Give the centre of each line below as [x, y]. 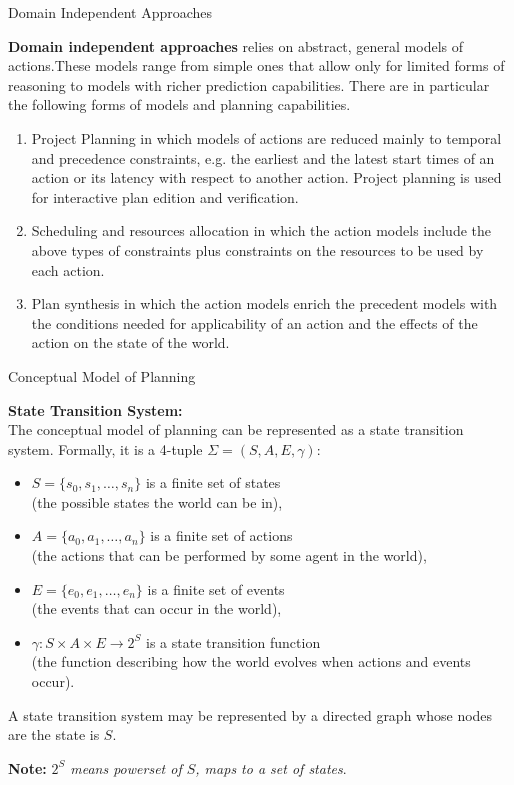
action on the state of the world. [130, 342]
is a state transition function [233, 641]
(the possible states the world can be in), [157, 501]
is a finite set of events [216, 588]
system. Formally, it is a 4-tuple [105, 448]
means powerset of [126, 767]
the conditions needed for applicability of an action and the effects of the [254, 322]
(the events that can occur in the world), [156, 608]
